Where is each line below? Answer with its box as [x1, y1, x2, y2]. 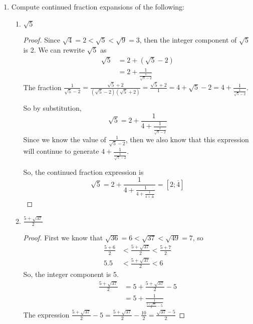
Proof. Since [23, 35, 61, 45]
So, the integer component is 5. [23, 269, 119, 279]
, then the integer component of [139, 35, 237, 45]
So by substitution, [23, 102, 82, 113]
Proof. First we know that [23, 232, 103, 243]
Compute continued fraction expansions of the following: [11, 2, 184, 12]
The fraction [23, 82, 62, 92]
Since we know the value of [23, 134, 106, 144]
